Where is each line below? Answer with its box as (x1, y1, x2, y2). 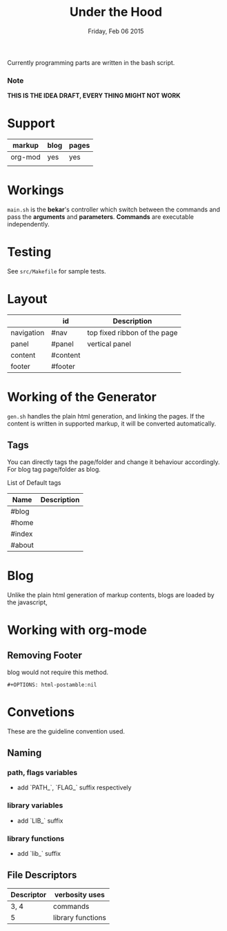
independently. (7, 220, 50, 229)
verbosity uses (54, 890, 106, 899)
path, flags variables (7, 767, 78, 777)
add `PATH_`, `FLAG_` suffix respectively (17, 783, 132, 791)
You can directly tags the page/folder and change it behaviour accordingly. (7, 457, 220, 466)
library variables (7, 800, 63, 810)
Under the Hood (69, 4, 163, 20)
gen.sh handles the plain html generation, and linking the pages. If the (7, 412, 205, 420)
